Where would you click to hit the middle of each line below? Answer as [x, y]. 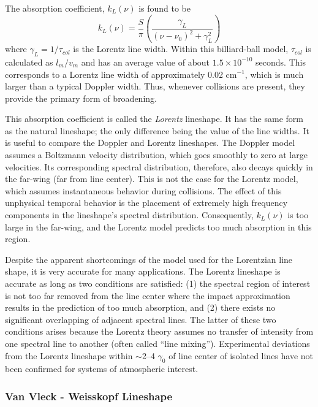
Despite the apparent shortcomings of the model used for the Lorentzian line [149, 259]
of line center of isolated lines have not [241, 355]
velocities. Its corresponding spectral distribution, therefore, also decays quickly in [159, 166]
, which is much [274, 74]
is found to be [165, 8]
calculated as [29, 62]
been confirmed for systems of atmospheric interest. [102, 369]
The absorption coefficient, [55, 8]
